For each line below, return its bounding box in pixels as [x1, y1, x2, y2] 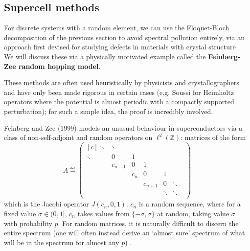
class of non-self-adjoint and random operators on [4, 132, 153, 142]
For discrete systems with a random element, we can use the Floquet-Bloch [4, 23, 229, 33]
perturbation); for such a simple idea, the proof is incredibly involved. [4, 106, 213, 116]
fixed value [4, 208, 36, 218]
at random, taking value [157, 208, 229, 218]
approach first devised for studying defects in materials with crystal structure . [4, 42, 240, 52]
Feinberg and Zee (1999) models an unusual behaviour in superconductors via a [4, 122, 243, 133]
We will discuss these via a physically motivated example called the [4, 51, 206, 61]
